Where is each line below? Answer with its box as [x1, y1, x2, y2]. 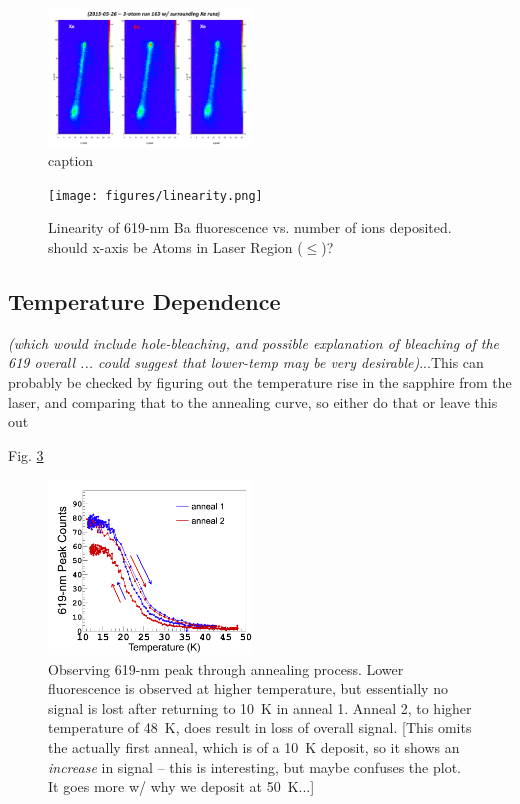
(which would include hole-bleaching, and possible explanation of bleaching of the [8, 332, 499, 353]
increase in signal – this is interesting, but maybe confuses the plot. [48, 756, 461, 777]
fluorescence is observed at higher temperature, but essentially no [48, 678, 448, 699]
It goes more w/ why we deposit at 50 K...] [48, 776, 315, 797]
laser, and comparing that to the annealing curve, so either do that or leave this [8, 391, 498, 412]
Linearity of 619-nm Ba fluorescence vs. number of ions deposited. [48, 217, 452, 238]
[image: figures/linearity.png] [48, 188, 263, 203]
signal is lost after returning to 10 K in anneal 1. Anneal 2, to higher [48, 697, 472, 718]
